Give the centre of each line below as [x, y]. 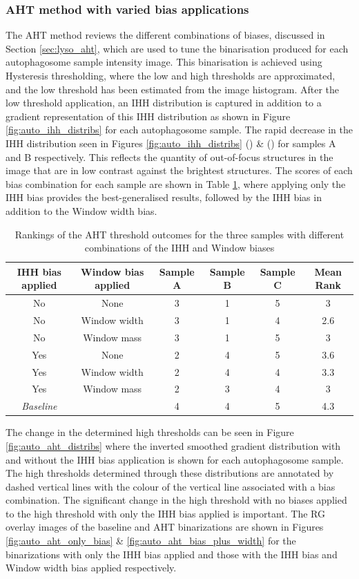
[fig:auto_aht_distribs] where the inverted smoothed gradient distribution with [173, 445]
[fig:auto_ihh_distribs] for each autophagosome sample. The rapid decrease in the [179, 130]
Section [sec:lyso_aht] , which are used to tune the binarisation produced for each [177, 48]
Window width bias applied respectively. [91, 568]
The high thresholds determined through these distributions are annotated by [170, 473]
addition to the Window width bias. [81, 210]
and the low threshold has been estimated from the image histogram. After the [173, 89]
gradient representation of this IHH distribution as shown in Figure [148, 116]
